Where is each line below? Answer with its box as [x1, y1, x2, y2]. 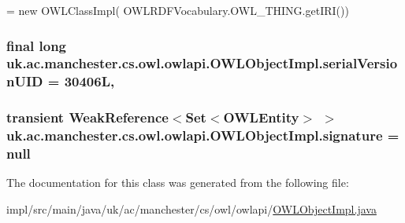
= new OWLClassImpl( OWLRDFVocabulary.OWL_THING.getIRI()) [6, 2, 349, 18]
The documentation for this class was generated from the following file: [6, 174, 349, 191]
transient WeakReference [6, 108, 169, 127]
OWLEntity [223, 108, 299, 127]
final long [6, 35, 67, 55]
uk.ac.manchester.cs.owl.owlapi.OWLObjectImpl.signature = [6, 126, 399, 145]
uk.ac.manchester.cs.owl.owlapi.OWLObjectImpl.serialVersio [6, 53, 398, 73]
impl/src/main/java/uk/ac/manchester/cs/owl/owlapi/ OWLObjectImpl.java [6, 200, 377, 217]
